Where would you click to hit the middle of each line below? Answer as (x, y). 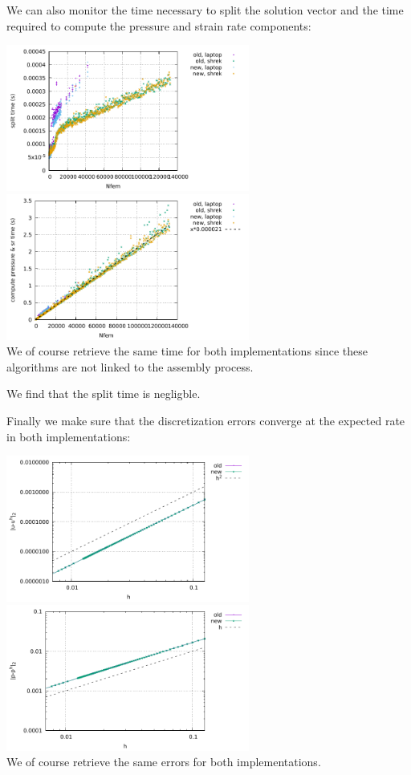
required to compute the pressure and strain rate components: (159, 25)
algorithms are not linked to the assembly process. (130, 366)
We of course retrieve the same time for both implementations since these (187, 351)
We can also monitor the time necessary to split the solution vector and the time (205, 10)
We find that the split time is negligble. (104, 394)
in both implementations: (69, 436)
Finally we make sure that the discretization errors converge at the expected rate (206, 420)
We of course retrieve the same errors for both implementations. (164, 762)
